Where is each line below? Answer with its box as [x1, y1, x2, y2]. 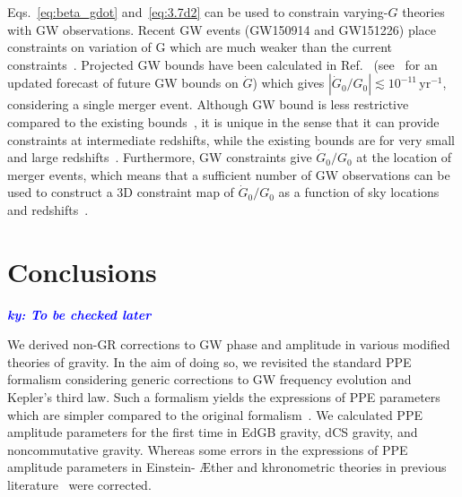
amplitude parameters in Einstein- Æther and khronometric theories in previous [7, 458, 447, 476]
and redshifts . [7, 200, 89, 219]
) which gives [252, 73, 325, 92]
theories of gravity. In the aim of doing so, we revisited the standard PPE [7, 352, 412, 371]
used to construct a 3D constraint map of [7, 183, 234, 201]
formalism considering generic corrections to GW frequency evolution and [7, 370, 412, 389]
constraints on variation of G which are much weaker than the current [7, 38, 393, 56]
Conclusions [7, 253, 157, 289]
